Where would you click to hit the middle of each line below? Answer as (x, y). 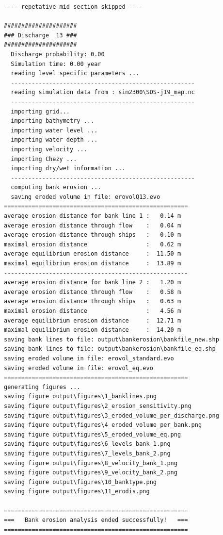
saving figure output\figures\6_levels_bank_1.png (87, 444)
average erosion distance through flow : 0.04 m (93, 225)
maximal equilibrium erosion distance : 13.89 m (93, 264)
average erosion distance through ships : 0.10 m (93, 235)
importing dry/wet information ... (68, 169)
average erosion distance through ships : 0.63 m (93, 301)
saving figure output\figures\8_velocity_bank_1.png (91, 463)
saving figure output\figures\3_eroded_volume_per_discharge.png (111, 415)
